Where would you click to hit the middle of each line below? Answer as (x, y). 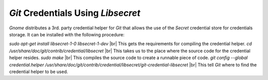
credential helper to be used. (39, 72)
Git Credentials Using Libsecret (75, 13)
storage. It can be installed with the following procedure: (67, 34)
